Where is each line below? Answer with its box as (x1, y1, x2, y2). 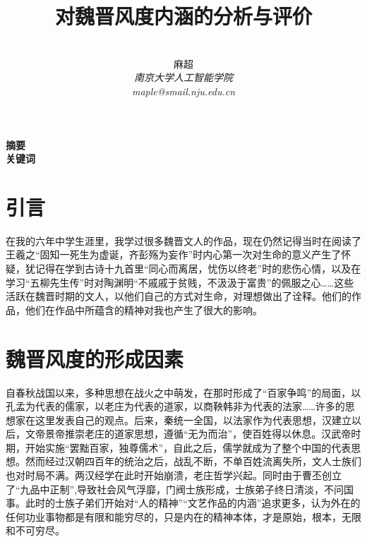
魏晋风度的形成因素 (6, 344, 184, 373)
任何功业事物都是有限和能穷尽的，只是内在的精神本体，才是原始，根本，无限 (6, 509, 361, 524)
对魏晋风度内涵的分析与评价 (54, 1, 312, 30)
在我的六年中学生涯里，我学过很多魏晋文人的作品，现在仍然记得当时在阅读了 (6, 233, 361, 248)
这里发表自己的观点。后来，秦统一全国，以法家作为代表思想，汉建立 (35, 412, 351, 427)
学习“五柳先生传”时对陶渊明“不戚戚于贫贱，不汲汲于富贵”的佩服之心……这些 (6, 275, 354, 289)
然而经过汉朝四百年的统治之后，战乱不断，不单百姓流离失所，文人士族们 (25, 454, 361, 469)
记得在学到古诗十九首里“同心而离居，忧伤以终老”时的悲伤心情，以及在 (35, 261, 361, 275)
